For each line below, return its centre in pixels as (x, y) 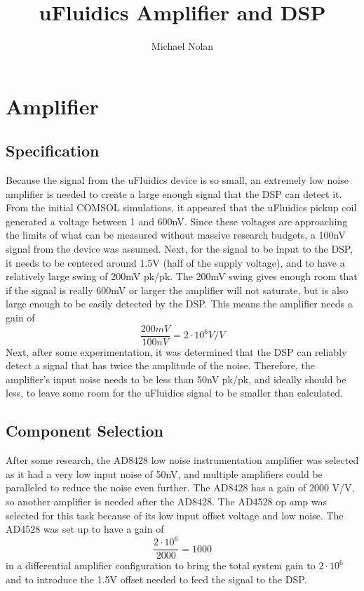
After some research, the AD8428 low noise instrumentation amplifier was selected (182, 460)
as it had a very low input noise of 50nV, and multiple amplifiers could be (164, 473)
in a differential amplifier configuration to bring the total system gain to (161, 565)
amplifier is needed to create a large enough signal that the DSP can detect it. (174, 193)
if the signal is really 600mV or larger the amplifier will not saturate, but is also (177, 290)
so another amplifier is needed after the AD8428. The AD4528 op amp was (167, 502)
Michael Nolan (182, 46)
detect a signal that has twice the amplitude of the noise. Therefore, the (160, 365)
